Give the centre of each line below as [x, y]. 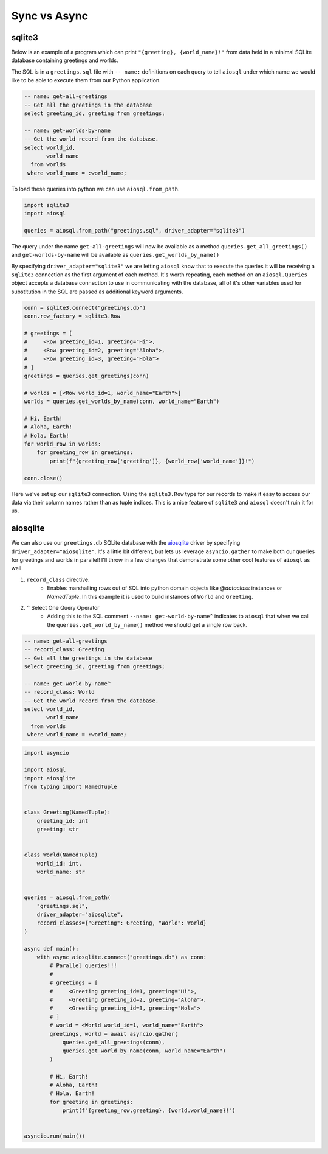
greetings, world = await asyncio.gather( [114, 1034]
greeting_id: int [63, 821]
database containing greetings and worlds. [65, 60]
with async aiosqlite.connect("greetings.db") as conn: [122, 957]
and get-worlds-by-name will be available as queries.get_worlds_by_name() [115, 255]
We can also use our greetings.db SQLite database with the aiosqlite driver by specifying [126, 543]
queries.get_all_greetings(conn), [114, 1042]
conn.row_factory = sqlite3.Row [72, 316]
